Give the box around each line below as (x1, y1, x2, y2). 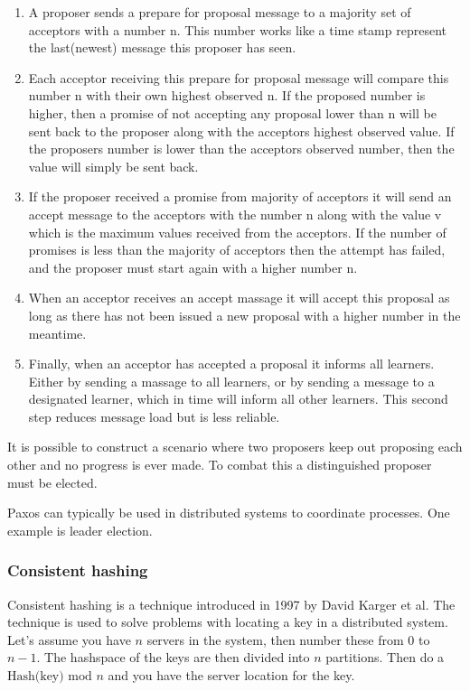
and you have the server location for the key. (108, 666, 355, 685)
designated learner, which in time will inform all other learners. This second (28, 389, 448, 408)
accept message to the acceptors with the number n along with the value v (28, 204, 442, 223)
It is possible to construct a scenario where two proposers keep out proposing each (7, 437, 463, 456)
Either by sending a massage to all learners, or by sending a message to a (28, 371, 435, 390)
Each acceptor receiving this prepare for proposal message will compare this (28, 68, 449, 87)
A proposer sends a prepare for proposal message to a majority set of (28, 3, 411, 21)
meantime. (28, 323, 87, 342)
